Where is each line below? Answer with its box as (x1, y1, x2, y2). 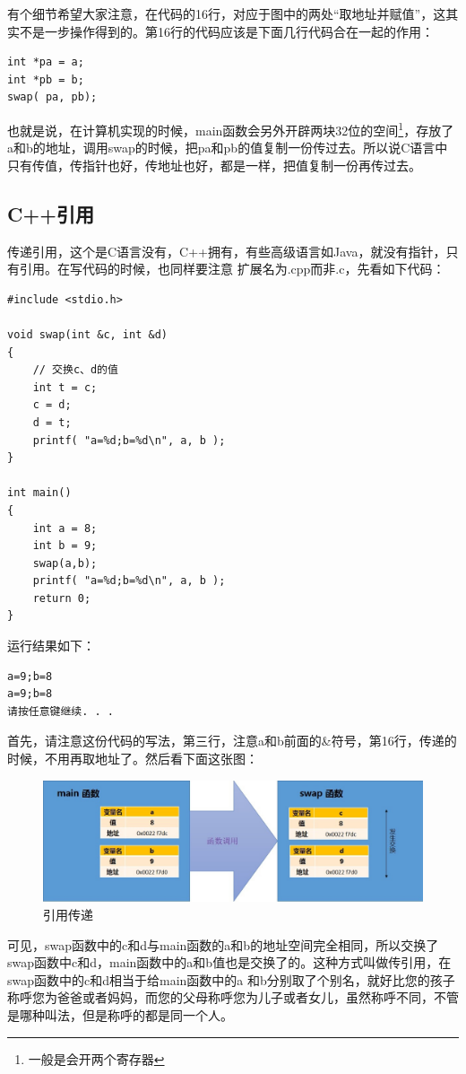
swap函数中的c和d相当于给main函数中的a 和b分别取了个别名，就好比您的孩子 (7, 970, 455, 989)
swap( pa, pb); (7, 91, 98, 104)
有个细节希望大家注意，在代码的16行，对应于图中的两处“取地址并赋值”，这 (7, 4, 446, 22)
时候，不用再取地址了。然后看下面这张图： (7, 749, 258, 768)
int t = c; (32, 380, 98, 394)
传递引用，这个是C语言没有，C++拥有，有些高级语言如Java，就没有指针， (7, 241, 446, 260)
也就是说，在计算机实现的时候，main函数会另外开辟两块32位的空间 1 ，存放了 (7, 118, 454, 139)
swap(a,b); (32, 556, 98, 570)
